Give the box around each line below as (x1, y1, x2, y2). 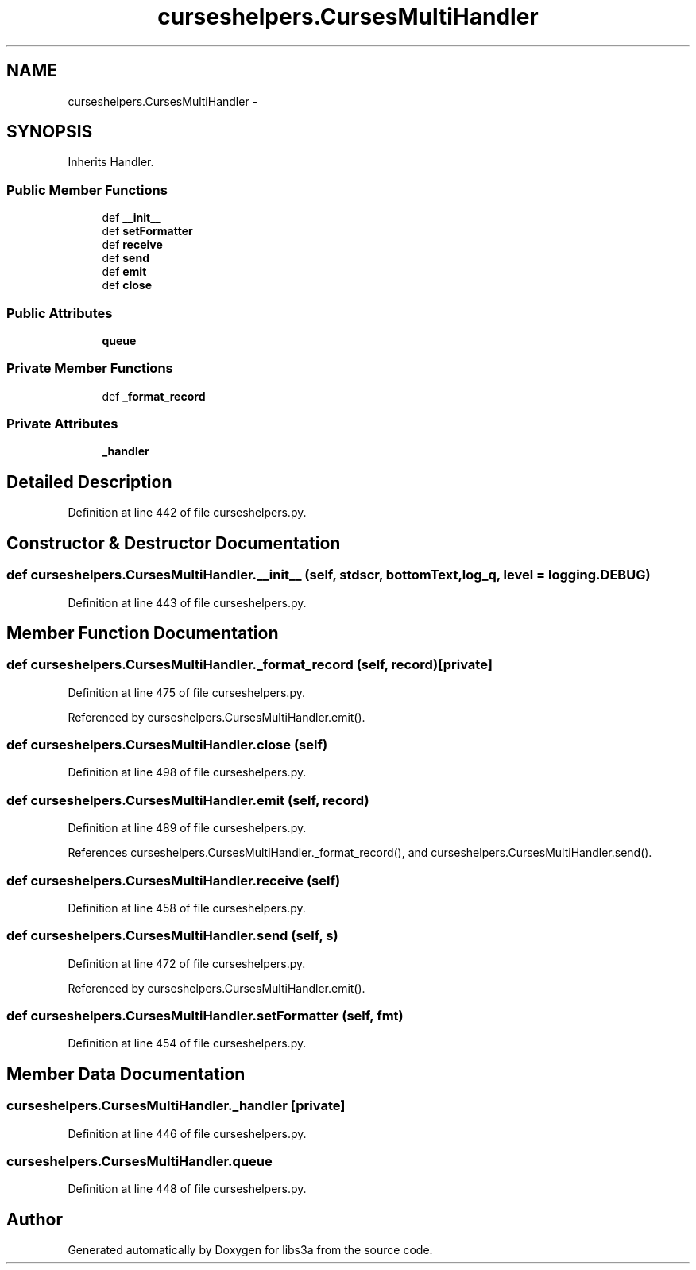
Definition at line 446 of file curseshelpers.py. (68, 1126, 307, 1140)
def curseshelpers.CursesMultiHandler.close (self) (6, 737, 328, 753)
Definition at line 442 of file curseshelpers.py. (68, 505, 307, 520)
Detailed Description (6, 471, 172, 492)
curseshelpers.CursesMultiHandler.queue (6, 1153, 273, 1170)
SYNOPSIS (6, 122, 93, 142)
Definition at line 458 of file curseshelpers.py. (68, 900, 306, 915)
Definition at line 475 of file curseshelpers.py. (68, 685, 305, 699)
